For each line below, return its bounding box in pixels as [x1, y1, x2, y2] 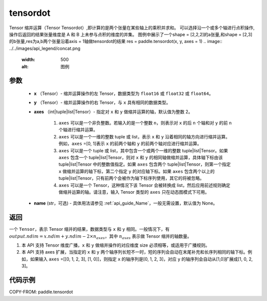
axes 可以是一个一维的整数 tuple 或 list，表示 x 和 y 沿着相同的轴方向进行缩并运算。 [58, 133, 230, 139]
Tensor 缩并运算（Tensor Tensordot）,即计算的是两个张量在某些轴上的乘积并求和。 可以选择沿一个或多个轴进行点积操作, [9, 25, 255, 31]
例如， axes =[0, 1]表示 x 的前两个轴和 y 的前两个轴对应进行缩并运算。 [58, 141, 202, 147]
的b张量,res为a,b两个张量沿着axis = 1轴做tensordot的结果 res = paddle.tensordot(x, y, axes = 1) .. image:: [9, 39, 222, 44]
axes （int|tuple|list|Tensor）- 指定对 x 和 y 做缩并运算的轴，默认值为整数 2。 [34, 109, 193, 115]
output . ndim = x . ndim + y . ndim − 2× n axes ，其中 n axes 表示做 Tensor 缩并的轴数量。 [9, 233, 192, 240]
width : [21, 57, 36, 63]
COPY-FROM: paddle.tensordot [9, 289, 73, 295]
